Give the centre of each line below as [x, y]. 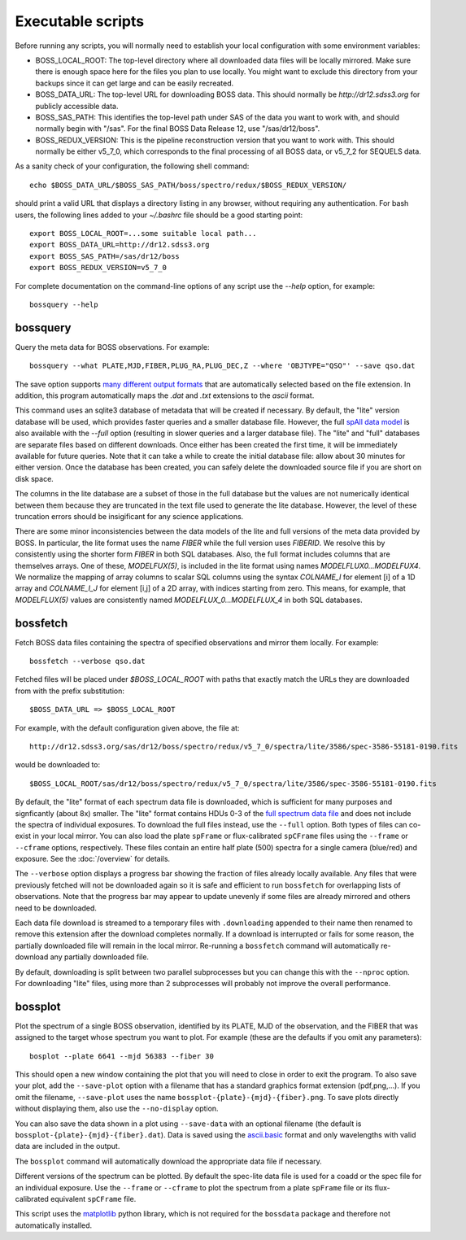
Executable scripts [80, 21]
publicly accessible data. [77, 106]
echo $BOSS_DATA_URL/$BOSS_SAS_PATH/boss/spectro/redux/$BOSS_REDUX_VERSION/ [188, 185]
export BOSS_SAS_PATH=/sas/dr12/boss [105, 256]
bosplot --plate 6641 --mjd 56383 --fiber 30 [122, 1056]
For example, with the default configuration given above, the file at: [127, 727]
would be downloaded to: [58, 765]
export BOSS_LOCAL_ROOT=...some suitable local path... [143, 234]
